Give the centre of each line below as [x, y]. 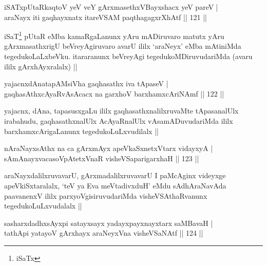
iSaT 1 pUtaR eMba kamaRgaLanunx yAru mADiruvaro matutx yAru [114, 35]
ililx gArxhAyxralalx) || [41, 66]
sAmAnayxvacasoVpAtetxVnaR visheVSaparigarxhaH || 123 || [102, 158]
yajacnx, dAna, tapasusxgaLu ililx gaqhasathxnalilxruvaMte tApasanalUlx [121, 111]
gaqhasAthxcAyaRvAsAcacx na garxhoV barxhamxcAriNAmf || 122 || [114, 93]
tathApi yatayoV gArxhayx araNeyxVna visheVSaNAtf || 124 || [104, 233]
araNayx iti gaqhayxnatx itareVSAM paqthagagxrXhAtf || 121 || [106, 17]
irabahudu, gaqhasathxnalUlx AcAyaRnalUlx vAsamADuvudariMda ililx [119, 121]
